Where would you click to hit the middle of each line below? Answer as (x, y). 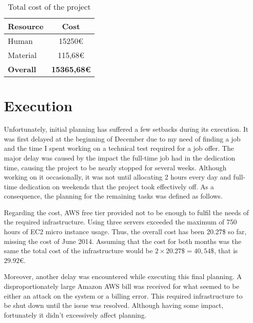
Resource (26, 26)
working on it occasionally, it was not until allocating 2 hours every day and (117, 177)
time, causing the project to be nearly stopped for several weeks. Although (115, 167)
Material (22, 55)
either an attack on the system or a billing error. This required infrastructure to (123, 295)
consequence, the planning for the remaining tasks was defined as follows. (113, 196)
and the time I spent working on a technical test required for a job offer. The (119, 148)
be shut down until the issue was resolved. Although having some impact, (114, 305)
